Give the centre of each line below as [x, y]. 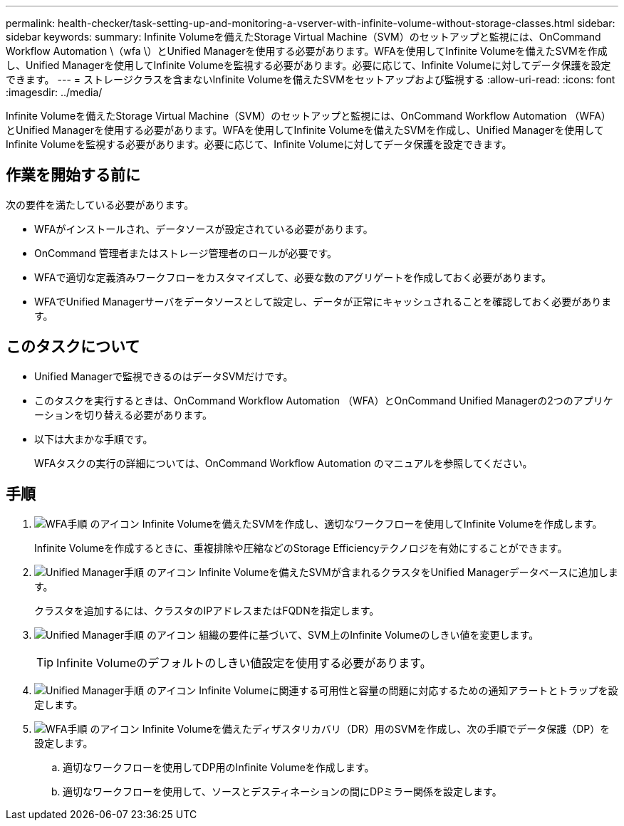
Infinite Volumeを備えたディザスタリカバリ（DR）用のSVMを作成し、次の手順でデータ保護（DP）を [376, 728]
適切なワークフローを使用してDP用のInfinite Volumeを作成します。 [219, 767]
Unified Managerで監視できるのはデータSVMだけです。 [164, 376]
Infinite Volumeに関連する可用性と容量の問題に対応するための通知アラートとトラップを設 [409, 690]
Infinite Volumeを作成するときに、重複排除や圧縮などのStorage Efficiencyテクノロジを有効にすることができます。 [301, 548]
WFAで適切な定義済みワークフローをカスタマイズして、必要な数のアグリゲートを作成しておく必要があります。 [293, 277]
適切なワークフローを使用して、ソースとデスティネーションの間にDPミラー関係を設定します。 [282, 791]
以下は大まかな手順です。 [94, 439]
